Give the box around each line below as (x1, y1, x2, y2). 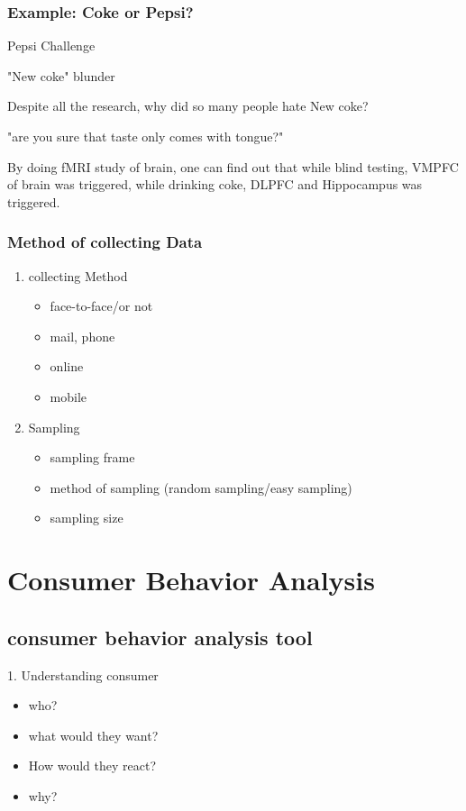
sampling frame (50, 448, 135, 467)
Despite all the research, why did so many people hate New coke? (7, 96, 369, 115)
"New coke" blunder (7, 66, 115, 85)
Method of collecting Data (7, 231, 203, 253)
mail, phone (50, 326, 115, 345)
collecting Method (28, 266, 128, 285)
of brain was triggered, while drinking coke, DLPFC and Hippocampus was (7, 175, 423, 194)
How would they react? (28, 756, 156, 775)
